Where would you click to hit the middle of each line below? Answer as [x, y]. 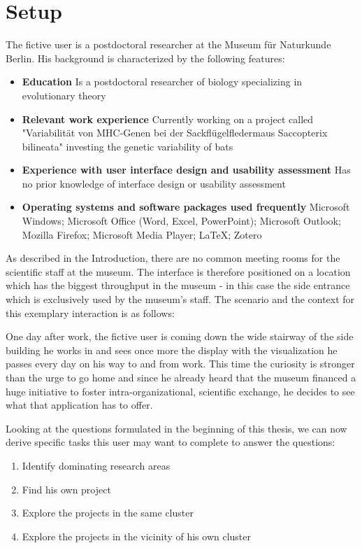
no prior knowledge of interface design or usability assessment [154, 183]
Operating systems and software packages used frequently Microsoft [186, 207]
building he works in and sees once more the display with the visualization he [172, 350]
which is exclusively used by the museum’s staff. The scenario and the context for [180, 299]
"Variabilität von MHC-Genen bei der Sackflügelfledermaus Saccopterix [175, 133]
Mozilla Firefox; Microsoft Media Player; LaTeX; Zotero [142, 234]
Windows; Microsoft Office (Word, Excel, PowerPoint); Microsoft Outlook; [181, 221]
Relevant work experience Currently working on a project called [168, 119]
